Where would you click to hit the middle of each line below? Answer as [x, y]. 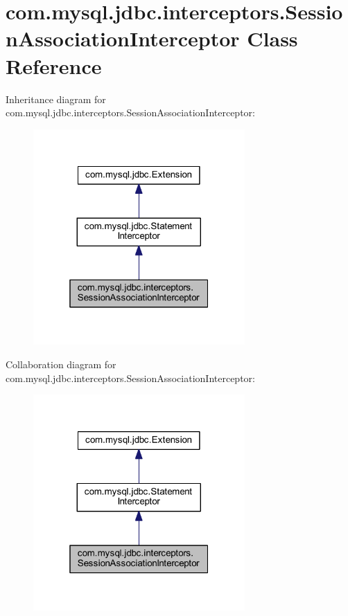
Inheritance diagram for [56, 99]
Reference [54, 65]
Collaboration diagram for [61, 364]
